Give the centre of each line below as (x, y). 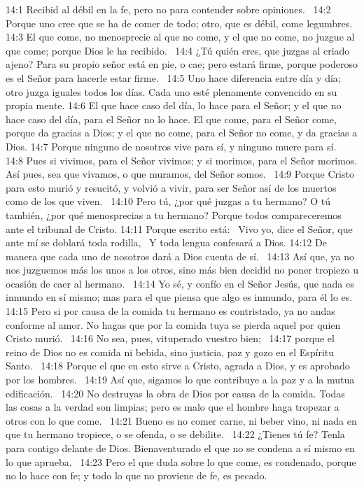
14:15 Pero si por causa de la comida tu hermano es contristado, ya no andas (170, 311)
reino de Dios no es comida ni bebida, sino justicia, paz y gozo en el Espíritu (170, 352)
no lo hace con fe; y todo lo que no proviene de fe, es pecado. (136, 475)
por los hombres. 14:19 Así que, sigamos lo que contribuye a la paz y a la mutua (180, 380)
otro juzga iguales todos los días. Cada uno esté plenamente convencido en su (171, 91)
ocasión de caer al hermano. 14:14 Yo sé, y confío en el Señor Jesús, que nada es (180, 283)
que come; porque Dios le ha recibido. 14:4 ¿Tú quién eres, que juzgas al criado (178, 50)
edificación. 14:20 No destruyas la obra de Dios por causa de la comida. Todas (175, 393)
